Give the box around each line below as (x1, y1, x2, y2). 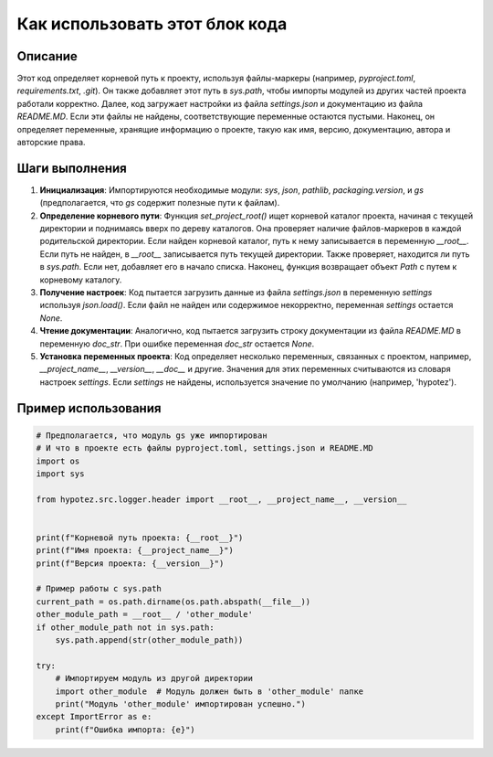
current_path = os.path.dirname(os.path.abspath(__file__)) (36, 596, 311, 607)
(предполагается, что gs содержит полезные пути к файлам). (39, 197, 280, 208)
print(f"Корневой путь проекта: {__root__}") (36, 532, 244, 543)
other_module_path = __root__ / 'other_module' (36, 609, 253, 620)
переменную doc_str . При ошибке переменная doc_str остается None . (39, 338, 315, 349)
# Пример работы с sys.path (36, 583, 162, 594)
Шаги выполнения (16, 160, 127, 176)
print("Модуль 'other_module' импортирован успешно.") (55, 698, 306, 709)
